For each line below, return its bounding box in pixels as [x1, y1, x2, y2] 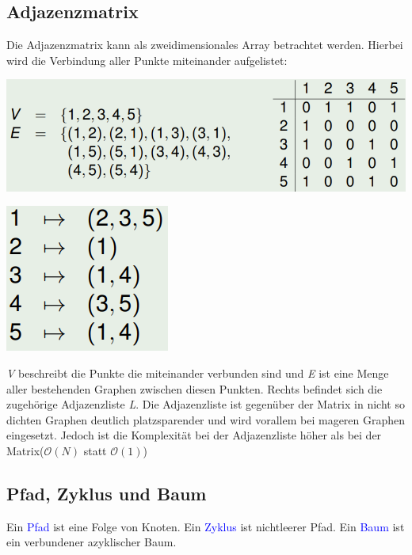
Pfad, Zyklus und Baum [6, 481, 207, 505]
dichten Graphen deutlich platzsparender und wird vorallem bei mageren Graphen [6, 411, 406, 428]
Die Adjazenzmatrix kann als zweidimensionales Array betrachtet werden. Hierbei [6, 36, 403, 53]
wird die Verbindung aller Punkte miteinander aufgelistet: [6, 51, 288, 68]
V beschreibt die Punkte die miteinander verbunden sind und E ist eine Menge [6, 364, 389, 381]
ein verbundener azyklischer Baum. [6, 534, 177, 550]
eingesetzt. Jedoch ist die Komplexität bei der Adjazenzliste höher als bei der [6, 427, 382, 443]
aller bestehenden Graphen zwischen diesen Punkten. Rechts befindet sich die [6, 380, 383, 397]
